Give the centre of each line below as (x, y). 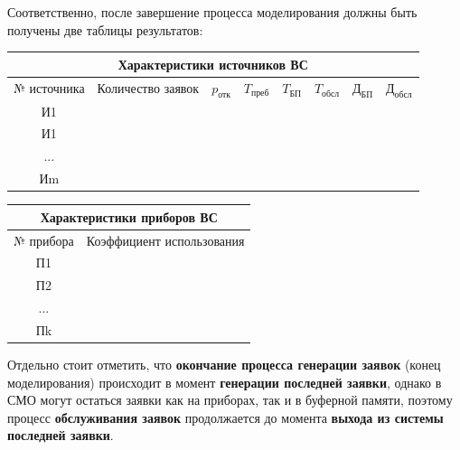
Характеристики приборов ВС (129, 216)
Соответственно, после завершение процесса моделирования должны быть (212, 12)
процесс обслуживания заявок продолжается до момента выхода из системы (225, 417)
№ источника (49, 88)
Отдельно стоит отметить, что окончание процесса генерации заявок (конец (224, 365)
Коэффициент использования (165, 240)
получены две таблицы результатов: (105, 29)
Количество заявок (148, 88)
